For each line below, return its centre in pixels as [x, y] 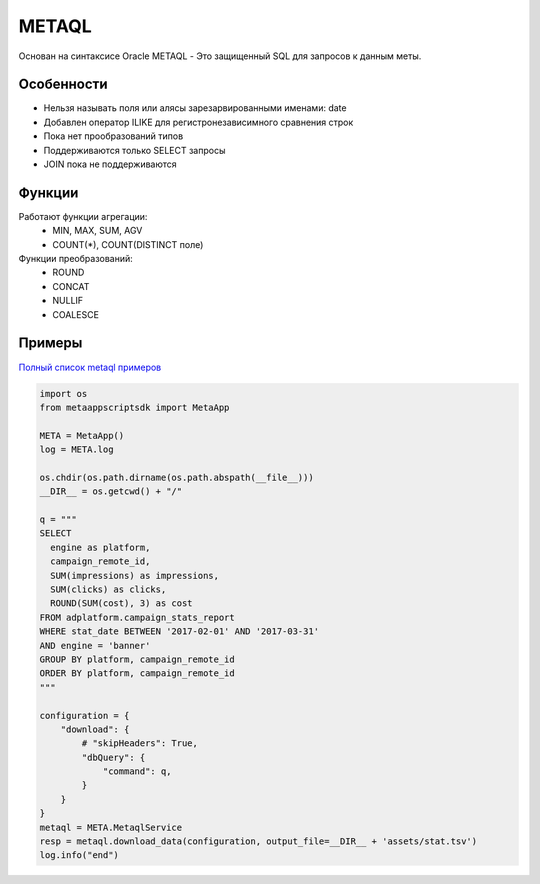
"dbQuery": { [113, 757]
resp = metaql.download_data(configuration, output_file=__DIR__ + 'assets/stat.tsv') [258, 841]
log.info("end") [79, 855]
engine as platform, [100, 547]
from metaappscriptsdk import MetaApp [134, 407]
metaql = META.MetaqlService [111, 827]
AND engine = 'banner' [95, 645]
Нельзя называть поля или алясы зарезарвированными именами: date [195, 108]
